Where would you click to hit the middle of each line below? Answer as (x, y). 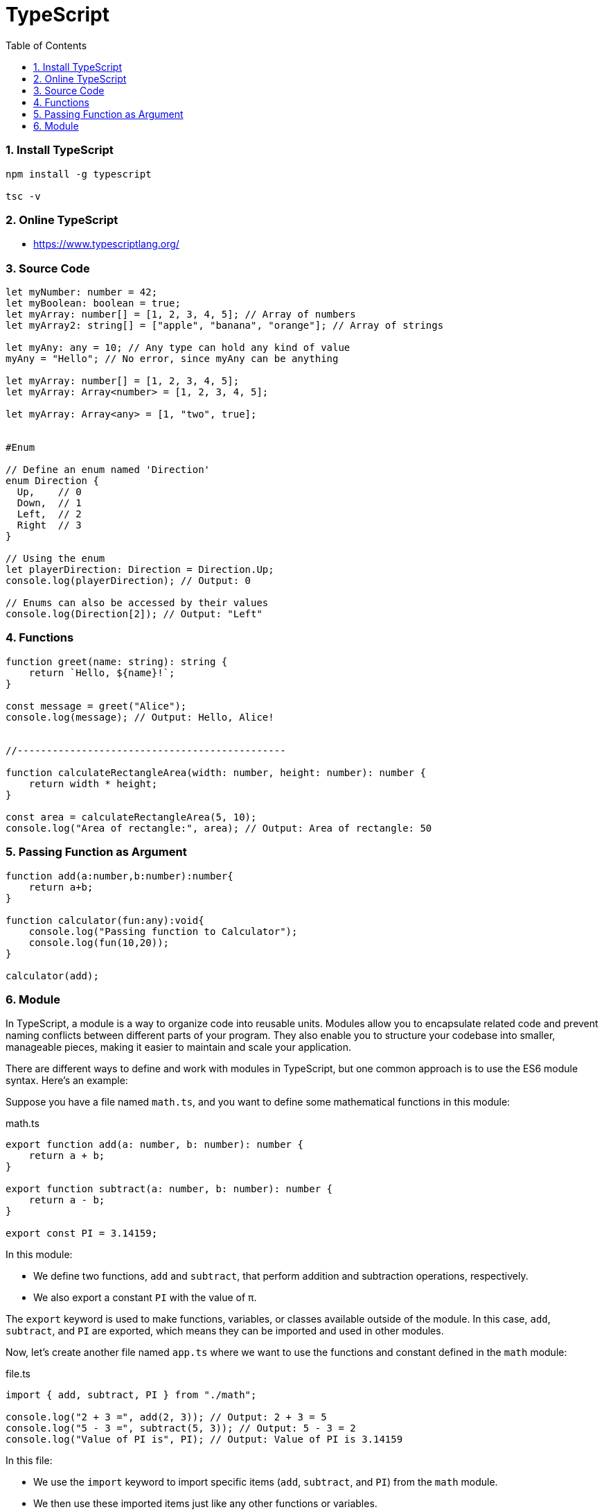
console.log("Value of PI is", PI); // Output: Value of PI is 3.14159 (204, 1440)
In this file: (29, 1461)
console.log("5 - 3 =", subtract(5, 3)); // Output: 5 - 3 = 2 (181, 1428)
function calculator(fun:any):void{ (105, 920)
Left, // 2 (49, 514)
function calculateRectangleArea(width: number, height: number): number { (216, 772)
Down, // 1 (49, 503)
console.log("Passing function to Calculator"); (163, 931)
